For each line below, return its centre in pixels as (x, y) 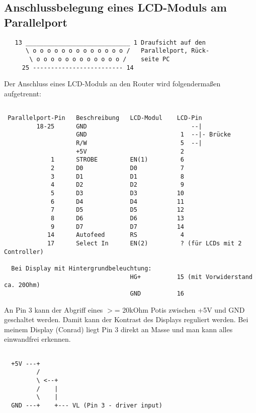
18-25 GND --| (119, 126)
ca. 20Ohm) (22, 285)
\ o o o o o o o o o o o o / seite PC (100, 59)
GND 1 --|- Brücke (154, 135)
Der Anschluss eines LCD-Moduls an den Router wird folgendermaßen (112, 84)
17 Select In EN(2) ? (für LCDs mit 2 (144, 243)
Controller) (24, 252)
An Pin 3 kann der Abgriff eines (54, 309)
